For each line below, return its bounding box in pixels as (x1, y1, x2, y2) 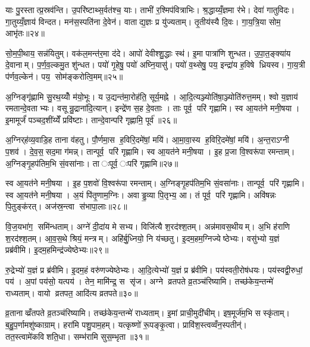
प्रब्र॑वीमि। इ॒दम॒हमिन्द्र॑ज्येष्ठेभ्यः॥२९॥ (5, 243, 109, 256)
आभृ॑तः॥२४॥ (5, 27, 45, 39)
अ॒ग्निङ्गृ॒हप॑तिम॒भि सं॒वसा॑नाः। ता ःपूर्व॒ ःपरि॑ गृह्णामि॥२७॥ (5, 157, 179, 169)
